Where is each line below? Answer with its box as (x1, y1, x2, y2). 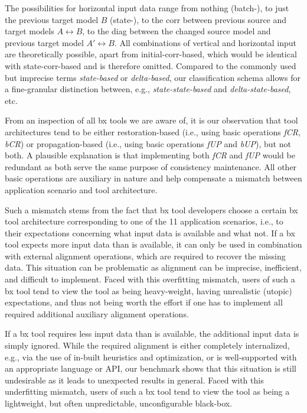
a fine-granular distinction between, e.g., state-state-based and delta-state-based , (5, 83, 291, 95)
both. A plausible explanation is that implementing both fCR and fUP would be (5, 149, 295, 161)
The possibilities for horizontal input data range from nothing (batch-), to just (5, 2, 289, 14)
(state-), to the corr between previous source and (110, 13, 287, 25)
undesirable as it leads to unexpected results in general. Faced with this (5, 373, 264, 386)
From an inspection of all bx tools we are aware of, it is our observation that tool (5, 114, 298, 126)
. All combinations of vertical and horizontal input (114, 36, 297, 48)
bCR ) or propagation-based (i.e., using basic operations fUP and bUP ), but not (5, 137, 291, 149)
